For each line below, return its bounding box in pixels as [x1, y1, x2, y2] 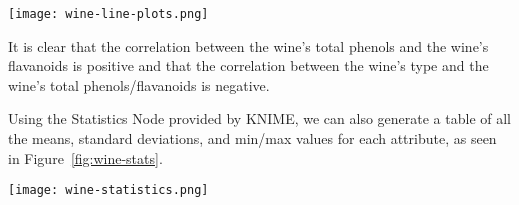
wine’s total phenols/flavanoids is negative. [8, 74, 270, 95]
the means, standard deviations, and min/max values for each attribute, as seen [8, 128, 497, 149]
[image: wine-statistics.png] [8, 183, 209, 198]
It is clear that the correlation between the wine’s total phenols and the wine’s [8, 35, 489, 56]
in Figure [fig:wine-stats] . [8, 147, 163, 168]
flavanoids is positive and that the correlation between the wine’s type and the [8, 55, 489, 76]
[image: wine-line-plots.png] [8, 7, 209, 21]
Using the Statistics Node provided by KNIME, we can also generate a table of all [8, 108, 512, 129]
